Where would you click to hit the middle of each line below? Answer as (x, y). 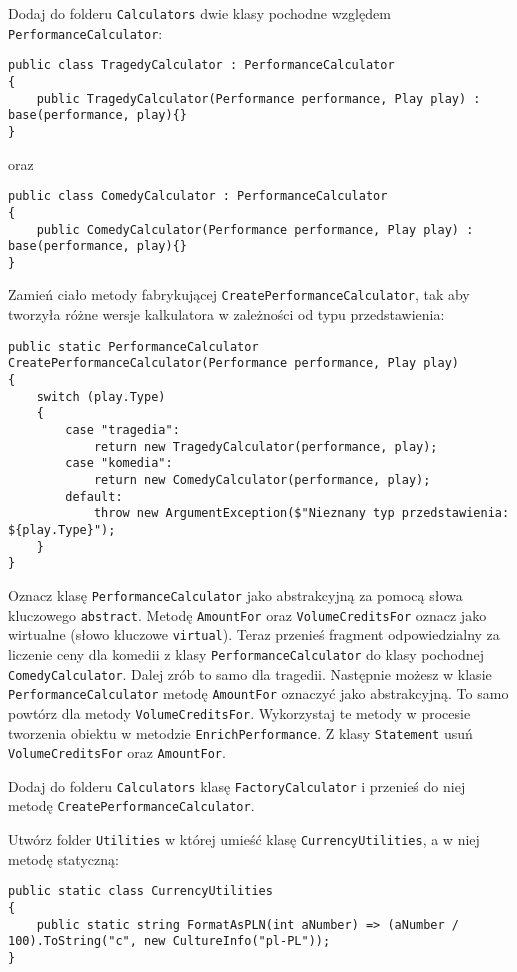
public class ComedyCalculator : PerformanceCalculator (198, 196)
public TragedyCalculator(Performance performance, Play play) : (258, 98)
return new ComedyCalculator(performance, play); (262, 479)
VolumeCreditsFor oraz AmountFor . (117, 752)
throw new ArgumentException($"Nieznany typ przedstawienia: (301, 513)
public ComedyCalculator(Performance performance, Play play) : (255, 229)
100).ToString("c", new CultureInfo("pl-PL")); (169, 941)
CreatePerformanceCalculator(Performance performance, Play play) (234, 363)
